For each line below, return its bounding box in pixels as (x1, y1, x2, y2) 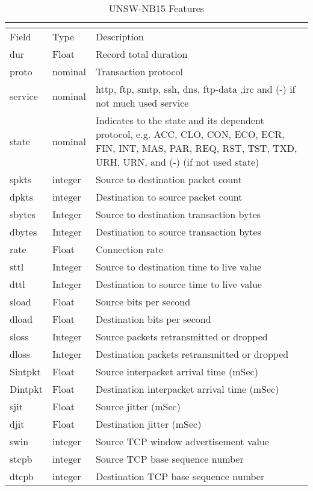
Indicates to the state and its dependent (95, 113, 264, 127)
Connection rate (95, 242, 164, 256)
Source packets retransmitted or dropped (95, 330, 268, 343)
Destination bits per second (95, 312, 211, 326)
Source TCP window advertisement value (95, 434, 269, 448)
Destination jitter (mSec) (95, 417, 202, 431)
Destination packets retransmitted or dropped (95, 347, 289, 361)
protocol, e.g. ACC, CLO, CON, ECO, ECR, (95, 127, 285, 141)
